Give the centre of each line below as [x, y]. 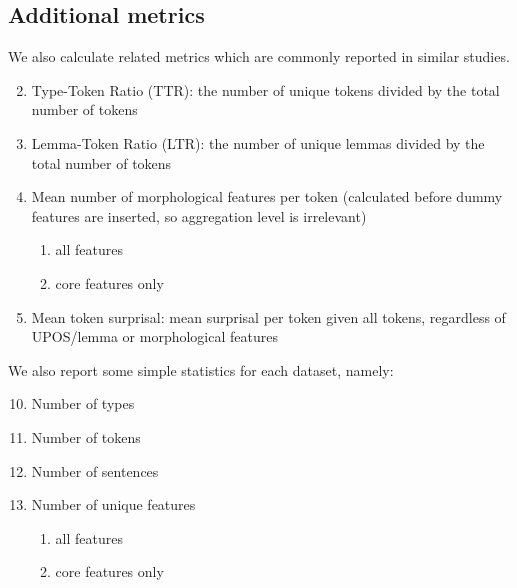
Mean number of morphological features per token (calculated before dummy [267, 196]
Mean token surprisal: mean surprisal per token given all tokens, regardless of [268, 316]
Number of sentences [95, 470]
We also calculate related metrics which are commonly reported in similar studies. [259, 56]
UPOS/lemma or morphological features [154, 336]
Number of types [83, 403]
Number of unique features [113, 504]
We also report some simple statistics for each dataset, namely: [201, 369]
